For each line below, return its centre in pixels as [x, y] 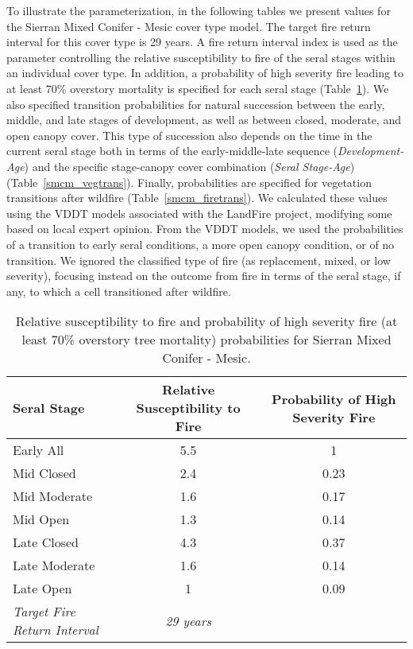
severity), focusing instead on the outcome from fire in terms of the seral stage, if [204, 276]
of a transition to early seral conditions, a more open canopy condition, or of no [201, 244]
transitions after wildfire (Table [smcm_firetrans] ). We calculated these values [197, 198]
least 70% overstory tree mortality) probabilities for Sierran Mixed [206, 340]
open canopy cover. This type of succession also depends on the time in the [189, 135]
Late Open [42, 589]
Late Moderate [54, 565]
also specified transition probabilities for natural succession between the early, [196, 104]
